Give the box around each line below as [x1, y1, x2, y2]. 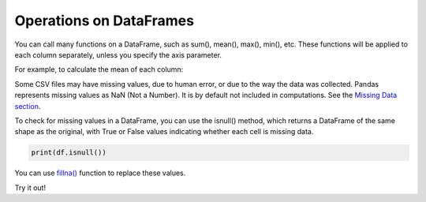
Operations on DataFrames [14, 12, 195, 29]
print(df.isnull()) [31, 148, 106, 157]
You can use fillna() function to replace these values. [14, 168, 186, 178]
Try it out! [14, 182, 47, 193]
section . [14, 101, 41, 110]
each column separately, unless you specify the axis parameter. [14, 50, 222, 59]
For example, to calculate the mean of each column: [14, 65, 184, 74]
